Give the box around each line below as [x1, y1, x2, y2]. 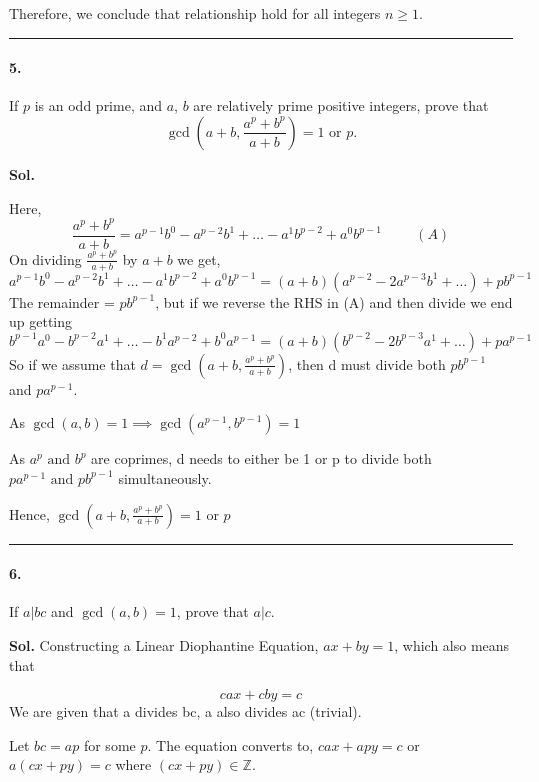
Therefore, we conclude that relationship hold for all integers [9, 3, 381, 23]
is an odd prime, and [34, 95, 163, 116]
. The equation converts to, [147, 734, 314, 755]
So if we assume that [9, 353, 136, 374]
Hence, [9, 503, 50, 524]
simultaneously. [118, 467, 212, 488]
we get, [177, 248, 221, 269]
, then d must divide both [288, 353, 446, 374]
